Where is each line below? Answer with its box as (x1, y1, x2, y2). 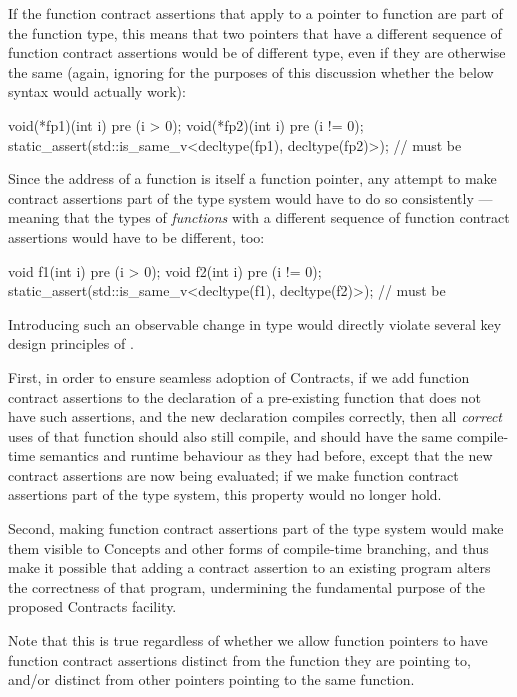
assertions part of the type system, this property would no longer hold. (8, 484, 442, 505)
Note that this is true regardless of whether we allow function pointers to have (8, 630, 488, 651)
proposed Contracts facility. (8, 596, 177, 617)
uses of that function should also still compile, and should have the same (8, 425, 453, 446)
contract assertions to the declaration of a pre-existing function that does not (8, 386, 482, 407)
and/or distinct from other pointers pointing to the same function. (8, 669, 415, 690)
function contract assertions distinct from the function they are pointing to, (8, 649, 471, 670)
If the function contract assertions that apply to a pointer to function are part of (8, 3, 503, 23)
